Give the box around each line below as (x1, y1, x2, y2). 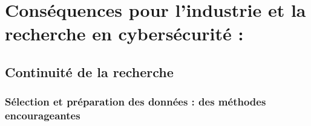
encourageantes (5, 108, 80, 123)
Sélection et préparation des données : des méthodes (5, 94, 266, 109)
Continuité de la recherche (5, 62, 174, 81)
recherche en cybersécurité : (5, 21, 244, 46)
